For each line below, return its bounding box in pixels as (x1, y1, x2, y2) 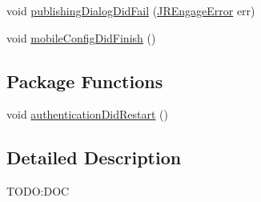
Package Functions (6, 68, 163, 93)
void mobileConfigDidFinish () (6, 29, 156, 46)
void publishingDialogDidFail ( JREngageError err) (6, 2, 255, 18)
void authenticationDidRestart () (6, 106, 168, 123)
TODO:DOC (6, 183, 70, 200)
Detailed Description (6, 145, 182, 170)
